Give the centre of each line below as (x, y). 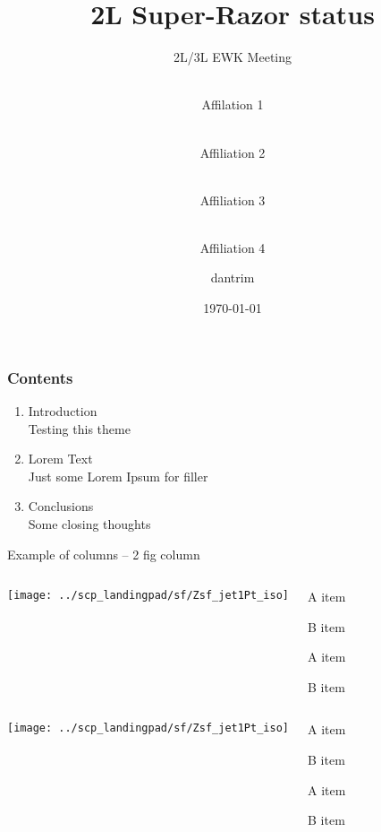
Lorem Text (60, 459)
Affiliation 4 (233, 247)
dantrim (233, 277)
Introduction (63, 410)
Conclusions (61, 506)
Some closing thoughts (89, 523)
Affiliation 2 (233, 152)
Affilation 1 (233, 104)
